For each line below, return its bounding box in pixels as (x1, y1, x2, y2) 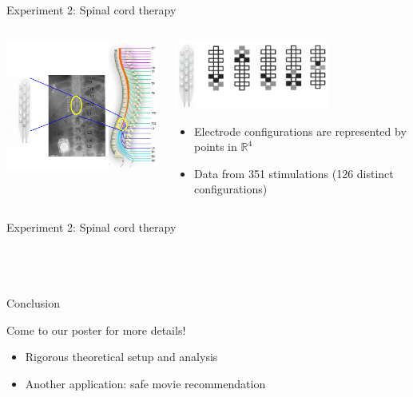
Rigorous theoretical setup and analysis (25, 348, 218, 365)
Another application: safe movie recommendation (25, 375, 266, 391)
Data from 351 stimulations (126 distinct (194, 165, 394, 181)
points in (194, 138, 237, 155)
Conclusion (6, 295, 60, 312)
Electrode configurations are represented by (194, 122, 407, 139)
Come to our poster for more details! (6, 321, 186, 338)
